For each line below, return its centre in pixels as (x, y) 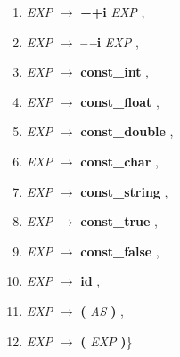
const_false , (120, 251)
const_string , (124, 191)
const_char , (119, 161)
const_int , (115, 72)
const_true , (119, 221)
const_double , (127, 131)
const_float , (120, 101)
